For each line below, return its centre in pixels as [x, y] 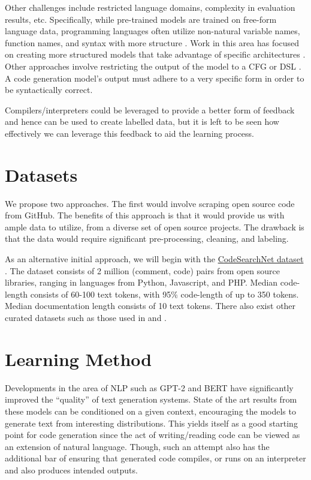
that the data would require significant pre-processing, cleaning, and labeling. [147, 238]
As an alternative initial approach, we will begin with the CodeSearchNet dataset [154, 259]
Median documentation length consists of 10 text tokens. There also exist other [150, 306]
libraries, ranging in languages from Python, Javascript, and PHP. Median [141, 282]
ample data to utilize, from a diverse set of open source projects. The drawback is [155, 226]
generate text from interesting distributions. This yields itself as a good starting [151, 423]
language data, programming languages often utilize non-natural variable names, [153, 31]
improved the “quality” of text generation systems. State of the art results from [151, 399]
